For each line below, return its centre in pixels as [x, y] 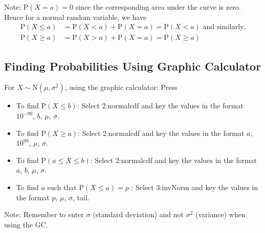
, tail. [81, 197]
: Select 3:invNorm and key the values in [195, 187]
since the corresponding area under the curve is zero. [158, 7]
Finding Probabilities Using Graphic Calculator [133, 66]
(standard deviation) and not [138, 214]
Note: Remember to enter [44, 214]
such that [62, 187]
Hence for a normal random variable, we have [75, 17]
